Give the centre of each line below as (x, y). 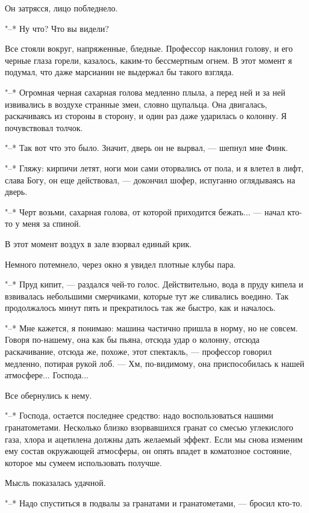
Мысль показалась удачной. (55, 483)
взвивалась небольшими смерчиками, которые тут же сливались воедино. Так (147, 296)
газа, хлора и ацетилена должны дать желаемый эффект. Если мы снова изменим (154, 439)
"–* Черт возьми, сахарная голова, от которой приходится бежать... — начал (145, 211)
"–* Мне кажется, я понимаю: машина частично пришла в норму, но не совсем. (151, 327)
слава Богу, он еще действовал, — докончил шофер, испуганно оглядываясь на (150, 180)
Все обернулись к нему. (48, 395)
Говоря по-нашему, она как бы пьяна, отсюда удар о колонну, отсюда (132, 339)
